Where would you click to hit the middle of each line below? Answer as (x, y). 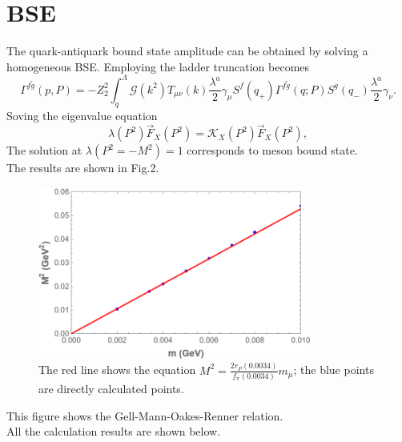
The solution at (44, 150)
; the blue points (334, 370)
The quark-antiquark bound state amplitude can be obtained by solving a (187, 51)
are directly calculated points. (111, 389)
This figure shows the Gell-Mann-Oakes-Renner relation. (145, 415)
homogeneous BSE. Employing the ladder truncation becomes (158, 66)
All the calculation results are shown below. (114, 431)
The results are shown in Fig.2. (83, 168)
